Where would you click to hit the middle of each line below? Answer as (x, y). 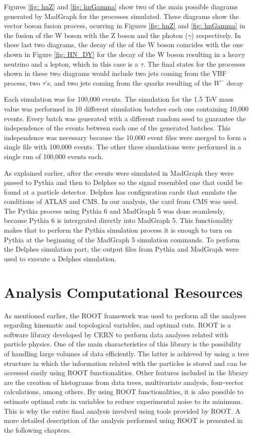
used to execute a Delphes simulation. (60, 258)
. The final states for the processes (194, 64)
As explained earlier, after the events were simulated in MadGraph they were (119, 173)
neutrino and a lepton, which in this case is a (71, 64)
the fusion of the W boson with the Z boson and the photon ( (96, 35)
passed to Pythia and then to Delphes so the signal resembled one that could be (123, 182)
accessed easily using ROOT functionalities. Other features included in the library (126, 373)
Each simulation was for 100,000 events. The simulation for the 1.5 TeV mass (119, 99)
